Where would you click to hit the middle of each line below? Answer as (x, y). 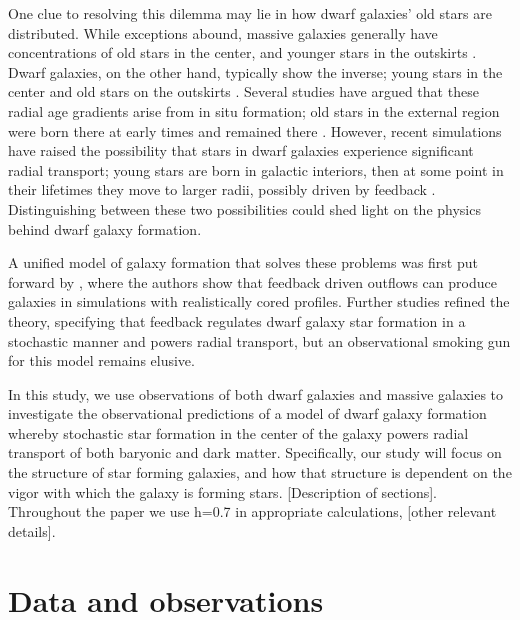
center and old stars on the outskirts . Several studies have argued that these (243, 91)
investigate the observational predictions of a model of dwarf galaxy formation (247, 413)
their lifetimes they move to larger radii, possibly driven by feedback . (222, 189)
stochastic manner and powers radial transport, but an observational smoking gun (259, 340)
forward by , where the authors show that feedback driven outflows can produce (252, 281)
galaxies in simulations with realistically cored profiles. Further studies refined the (259, 301)
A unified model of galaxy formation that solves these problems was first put (243, 262)
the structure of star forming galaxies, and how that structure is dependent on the (260, 472)
